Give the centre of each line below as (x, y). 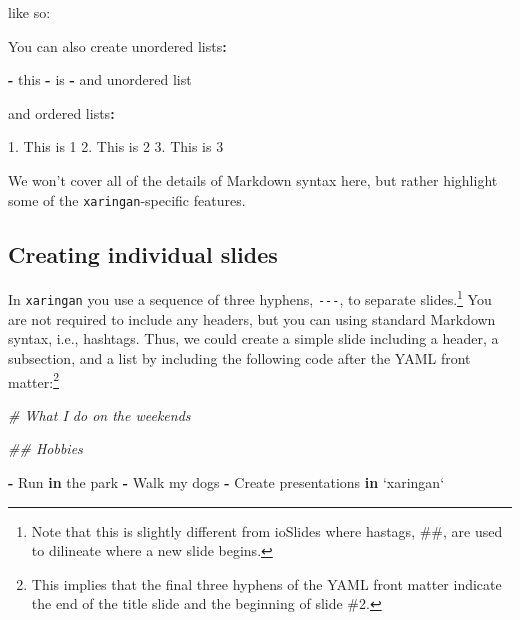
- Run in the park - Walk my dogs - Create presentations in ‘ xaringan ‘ (226, 481)
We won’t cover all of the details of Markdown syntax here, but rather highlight (253, 179)
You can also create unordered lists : (117, 45)
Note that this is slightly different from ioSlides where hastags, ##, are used (267, 530)
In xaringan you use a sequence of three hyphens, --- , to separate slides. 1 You (250, 298)
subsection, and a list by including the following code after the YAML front (239, 357)
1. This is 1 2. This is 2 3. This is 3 (116, 146)
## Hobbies (45, 448)
